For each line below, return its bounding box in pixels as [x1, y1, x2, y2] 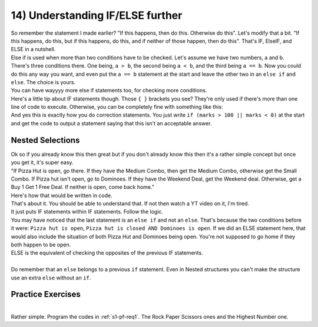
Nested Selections [11, 135, 80, 145]
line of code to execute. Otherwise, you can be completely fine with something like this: [11, 104, 223, 111]
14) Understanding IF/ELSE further [11, 9, 183, 22]
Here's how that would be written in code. [11, 192, 112, 199]
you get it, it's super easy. [11, 159, 74, 166]
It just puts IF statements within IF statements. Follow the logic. [11, 208, 164, 215]
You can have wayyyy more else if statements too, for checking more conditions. [11, 87, 207, 94]
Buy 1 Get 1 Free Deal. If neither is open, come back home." [11, 183, 154, 191]
